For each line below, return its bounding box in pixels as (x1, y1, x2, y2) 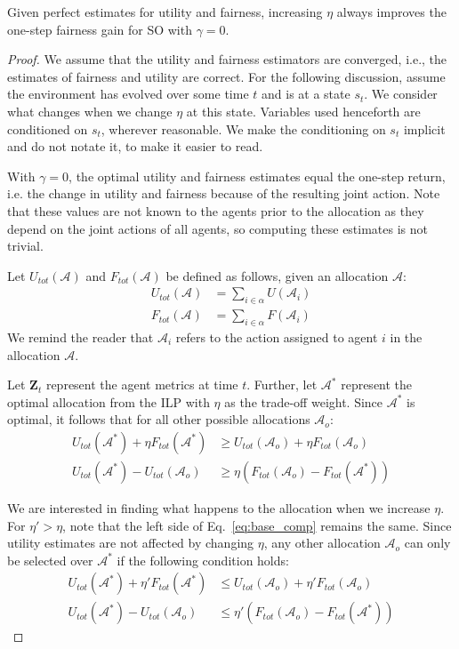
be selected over (7, 550, 93, 569)
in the (390, 327, 423, 346)
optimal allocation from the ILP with (7, 392, 210, 411)
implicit (403, 119, 446, 138)
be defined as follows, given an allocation (165, 266, 389, 284)
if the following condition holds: (117, 550, 289, 569)
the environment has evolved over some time (7, 84, 249, 103)
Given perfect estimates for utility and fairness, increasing (7, 3, 323, 20)
